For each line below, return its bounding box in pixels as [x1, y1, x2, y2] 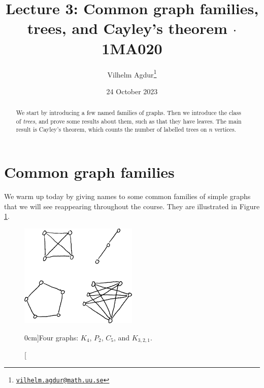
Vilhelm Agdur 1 [107, 67, 157, 80]
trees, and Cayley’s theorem [27, 18, 227, 38]
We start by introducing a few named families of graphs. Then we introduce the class [16, 108, 241, 117]
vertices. [214, 125, 236, 134]
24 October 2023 [106, 86, 158, 96]
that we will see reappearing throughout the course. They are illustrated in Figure [4, 201, 260, 211]
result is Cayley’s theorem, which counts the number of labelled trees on [16, 125, 207, 134]
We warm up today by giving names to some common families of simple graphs [4, 191, 251, 202]
